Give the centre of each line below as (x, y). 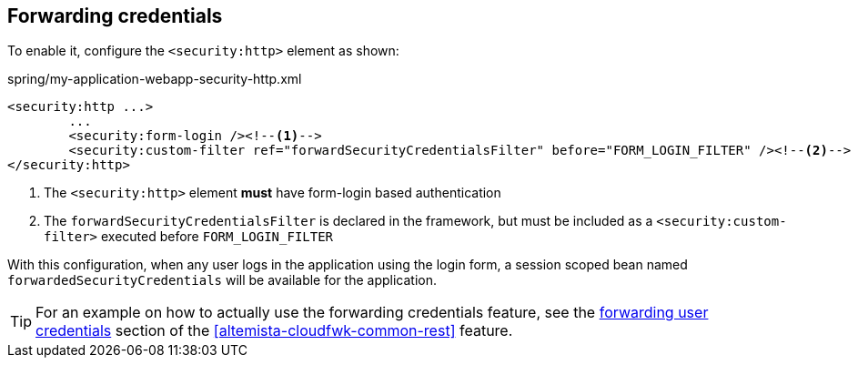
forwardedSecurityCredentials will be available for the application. (222, 280)
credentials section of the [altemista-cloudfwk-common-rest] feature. (274, 331)
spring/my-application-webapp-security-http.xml (155, 79)
